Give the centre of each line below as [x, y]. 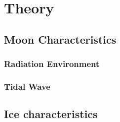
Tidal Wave [27, 86]
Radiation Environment [52, 64]
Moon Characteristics [60, 39]
